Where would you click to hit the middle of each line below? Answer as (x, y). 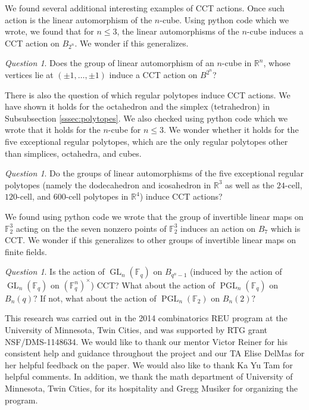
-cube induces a (275, 31)
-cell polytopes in (97, 196)
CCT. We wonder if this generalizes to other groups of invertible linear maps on (150, 240)
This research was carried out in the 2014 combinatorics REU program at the (146, 318)
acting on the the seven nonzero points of (91, 228)
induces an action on (218, 228)
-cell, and (34, 196)
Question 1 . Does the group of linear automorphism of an (110, 63)
